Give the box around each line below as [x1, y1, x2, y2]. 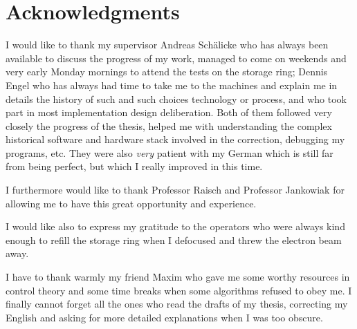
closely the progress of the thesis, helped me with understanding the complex [6, 118, 332, 133]
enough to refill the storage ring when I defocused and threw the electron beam [6, 232, 342, 247]
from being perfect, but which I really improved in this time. [6, 159, 263, 173]
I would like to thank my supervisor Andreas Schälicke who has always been [6, 37, 329, 52]
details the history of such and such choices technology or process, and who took [6, 91, 347, 106]
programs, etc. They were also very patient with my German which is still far [6, 145, 333, 160]
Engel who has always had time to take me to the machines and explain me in [6, 77, 338, 92]
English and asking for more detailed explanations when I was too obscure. [6, 310, 323, 324]
